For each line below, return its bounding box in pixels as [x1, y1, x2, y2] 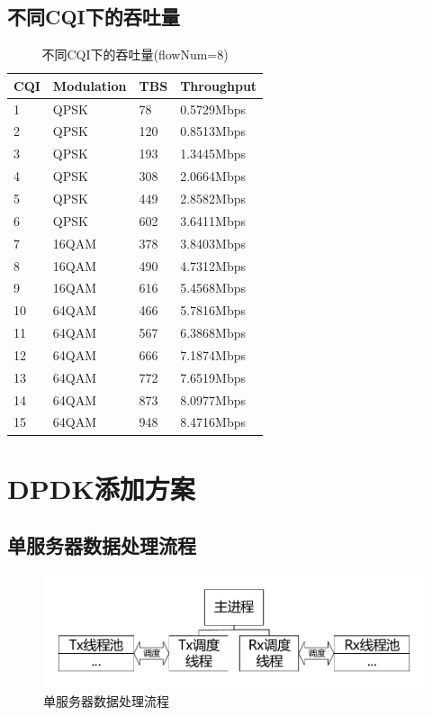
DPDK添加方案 [7, 469, 195, 506]
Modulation [52, 76, 127, 95]
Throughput [180, 76, 257, 95]
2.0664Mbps [180, 167, 246, 186]
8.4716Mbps [180, 412, 246, 431]
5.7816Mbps [180, 301, 246, 320]
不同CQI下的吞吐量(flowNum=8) [41, 45, 229, 64]
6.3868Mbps [180, 323, 246, 342]
